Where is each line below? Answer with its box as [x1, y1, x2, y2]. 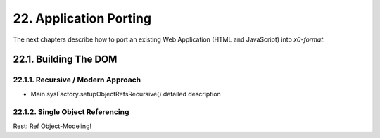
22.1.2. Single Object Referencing [13, 107, 129, 117]
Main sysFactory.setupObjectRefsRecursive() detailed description [30, 89, 221, 98]
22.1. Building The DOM [13, 54, 118, 65]
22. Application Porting [13, 11, 151, 26]
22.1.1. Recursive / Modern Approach [13, 75, 141, 84]
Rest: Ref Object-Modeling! [13, 122, 92, 130]
